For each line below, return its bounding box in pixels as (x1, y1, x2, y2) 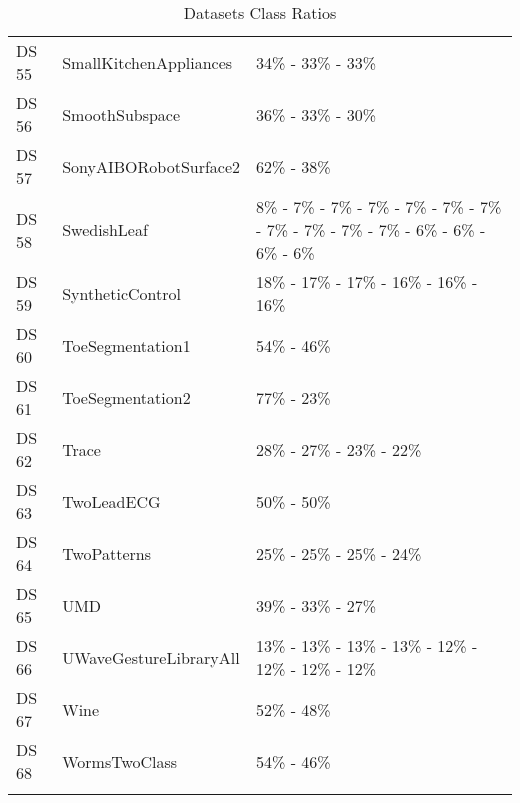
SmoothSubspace (62, 102, 181, 126)
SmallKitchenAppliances (62, 50, 233, 74)
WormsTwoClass (62, 749, 178, 773)
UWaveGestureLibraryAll (62, 645, 240, 669)
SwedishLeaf (62, 218, 148, 241)
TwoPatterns (62, 541, 151, 565)
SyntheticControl (62, 281, 181, 305)
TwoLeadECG (62, 489, 161, 513)
